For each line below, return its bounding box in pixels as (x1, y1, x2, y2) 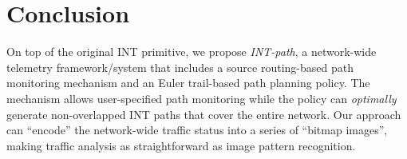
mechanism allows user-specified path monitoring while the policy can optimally (6, 89, 397, 106)
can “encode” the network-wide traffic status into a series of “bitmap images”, (6, 121, 388, 138)
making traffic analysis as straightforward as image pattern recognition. (6, 137, 356, 153)
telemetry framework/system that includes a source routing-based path (6, 58, 354, 75)
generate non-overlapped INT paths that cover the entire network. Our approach (6, 105, 401, 122)
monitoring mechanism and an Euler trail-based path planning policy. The (6, 74, 370, 91)
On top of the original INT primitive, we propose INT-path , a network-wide (6, 43, 377, 60)
